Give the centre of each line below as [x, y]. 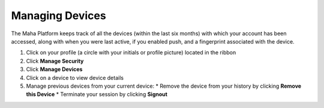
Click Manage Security [55, 61]
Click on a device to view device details [75, 78]
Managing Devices [58, 16]
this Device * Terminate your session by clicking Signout [97, 94]
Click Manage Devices [54, 69]
